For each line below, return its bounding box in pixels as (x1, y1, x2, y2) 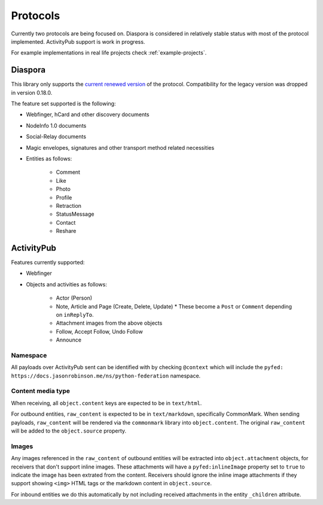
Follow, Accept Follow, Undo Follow (56, 328, 143, 335)
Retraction (56, 202, 82, 209)
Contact (56, 219, 76, 226)
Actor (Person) (56, 294, 93, 302)
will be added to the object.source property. (11, 427, 127, 434)
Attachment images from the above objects (56, 319, 163, 326)
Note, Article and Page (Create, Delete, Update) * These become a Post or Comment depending (56, 303, 292, 310)
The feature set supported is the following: (11, 100, 116, 107)
